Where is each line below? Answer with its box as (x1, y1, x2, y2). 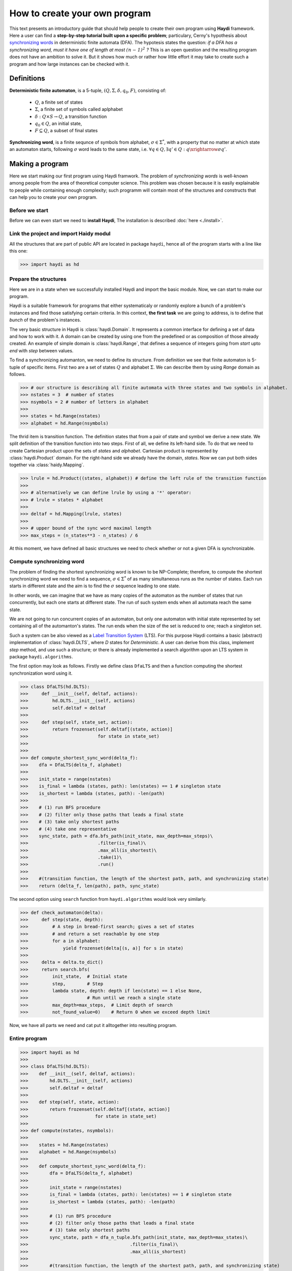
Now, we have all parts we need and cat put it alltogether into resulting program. (9, 1022, 177, 1028)
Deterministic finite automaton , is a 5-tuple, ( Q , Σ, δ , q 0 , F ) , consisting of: (9, 87, 167, 95)
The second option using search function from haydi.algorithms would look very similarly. (9, 896, 207, 902)
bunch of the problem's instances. (9, 317, 81, 323)
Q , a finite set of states (35, 99, 83, 105)
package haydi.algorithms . (9, 653, 73, 659)
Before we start (9, 206, 48, 214)
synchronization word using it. (9, 670, 73, 676)
